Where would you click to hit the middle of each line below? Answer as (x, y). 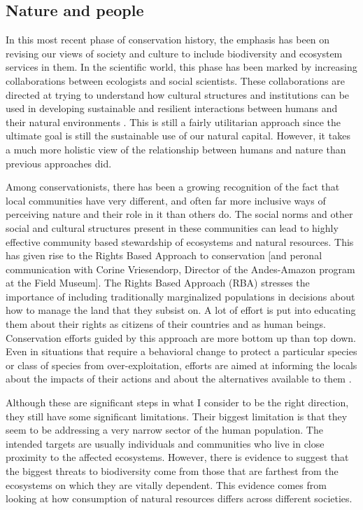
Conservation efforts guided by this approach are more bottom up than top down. (181, 337)
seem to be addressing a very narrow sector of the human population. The (164, 430)
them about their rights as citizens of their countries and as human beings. (166, 324)
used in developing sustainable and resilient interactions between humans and (172, 108)
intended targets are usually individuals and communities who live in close (165, 443)
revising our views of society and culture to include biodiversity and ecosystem (174, 53)
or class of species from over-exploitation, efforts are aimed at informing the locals (181, 365)
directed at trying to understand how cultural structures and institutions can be (178, 94)
